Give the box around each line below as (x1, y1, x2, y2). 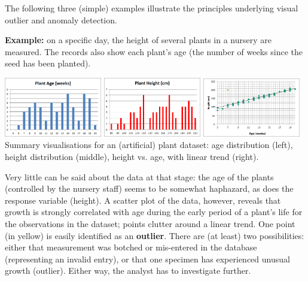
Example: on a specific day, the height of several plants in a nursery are (5, 34, 272, 46)
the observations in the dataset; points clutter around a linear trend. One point (5, 217, 295, 230)
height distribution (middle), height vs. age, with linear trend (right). (5, 150, 259, 163)
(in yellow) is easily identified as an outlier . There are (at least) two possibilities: (5, 229, 304, 241)
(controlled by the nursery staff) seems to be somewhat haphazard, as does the (5, 182, 294, 195)
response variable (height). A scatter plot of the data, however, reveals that (5, 194, 281, 206)
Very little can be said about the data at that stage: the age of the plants (5, 170, 274, 183)
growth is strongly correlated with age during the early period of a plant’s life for (5, 206, 303, 218)
